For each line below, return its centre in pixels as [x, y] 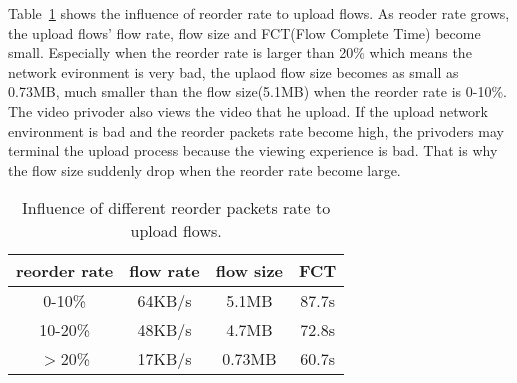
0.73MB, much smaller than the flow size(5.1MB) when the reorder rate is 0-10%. [257, 91]
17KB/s [164, 359]
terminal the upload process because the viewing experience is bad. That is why [253, 150]
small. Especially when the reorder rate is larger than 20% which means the [240, 52]
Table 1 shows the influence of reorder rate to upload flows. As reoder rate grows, [259, 13]
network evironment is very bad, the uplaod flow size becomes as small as [233, 71]
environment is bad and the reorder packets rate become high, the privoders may [256, 130]
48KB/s [164, 330]
